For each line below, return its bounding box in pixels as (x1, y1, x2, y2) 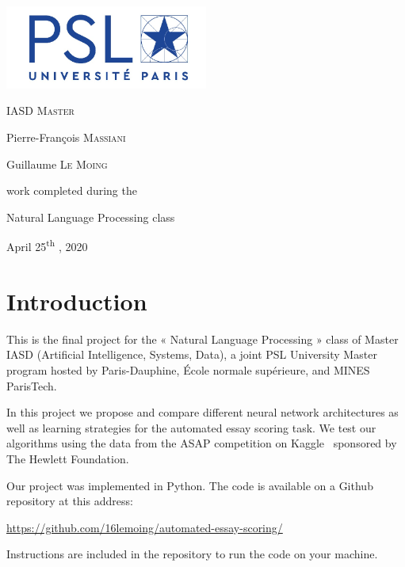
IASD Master (6, 102, 75, 119)
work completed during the (6, 182, 137, 199)
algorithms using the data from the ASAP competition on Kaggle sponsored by (6, 435, 397, 451)
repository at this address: (6, 493, 133, 509)
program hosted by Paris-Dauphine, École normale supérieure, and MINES (6, 361, 370, 378)
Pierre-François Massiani (6, 129, 126, 146)
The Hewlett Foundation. (6, 450, 129, 466)
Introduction (6, 284, 147, 317)
